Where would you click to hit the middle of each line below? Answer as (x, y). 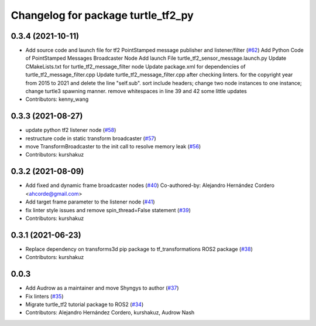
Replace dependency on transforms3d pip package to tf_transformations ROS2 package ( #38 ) (139, 249)
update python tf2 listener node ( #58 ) (71, 130)
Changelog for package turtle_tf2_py (102, 15)
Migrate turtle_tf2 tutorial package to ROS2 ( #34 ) (85, 304)
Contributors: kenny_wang (57, 99)
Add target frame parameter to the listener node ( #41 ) (90, 202)
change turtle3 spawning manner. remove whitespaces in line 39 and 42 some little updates (136, 91)
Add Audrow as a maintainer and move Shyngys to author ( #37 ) (102, 288)
